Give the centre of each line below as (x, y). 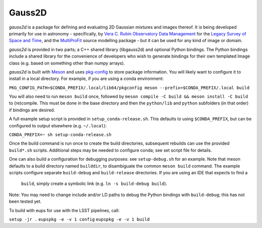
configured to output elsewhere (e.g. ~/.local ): (58, 125)
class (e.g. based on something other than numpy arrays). (67, 63)
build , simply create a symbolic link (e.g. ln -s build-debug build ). (94, 183)
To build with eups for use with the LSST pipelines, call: (64, 210)
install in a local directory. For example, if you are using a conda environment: (86, 79)
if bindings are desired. (32, 110)
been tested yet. (25, 201)
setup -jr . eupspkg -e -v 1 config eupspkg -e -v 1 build (79, 219)
